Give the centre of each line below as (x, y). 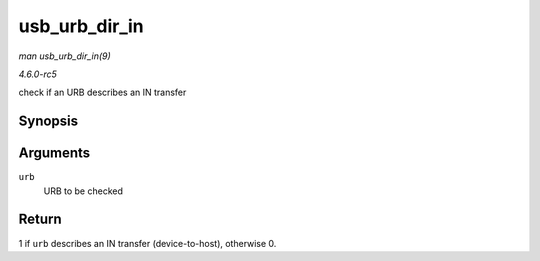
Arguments (54, 153)
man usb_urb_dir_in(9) (65, 56)
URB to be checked (83, 191)
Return (40, 219)
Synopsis (48, 121)
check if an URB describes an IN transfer (102, 92)
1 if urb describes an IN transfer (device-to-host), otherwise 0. (147, 243)
